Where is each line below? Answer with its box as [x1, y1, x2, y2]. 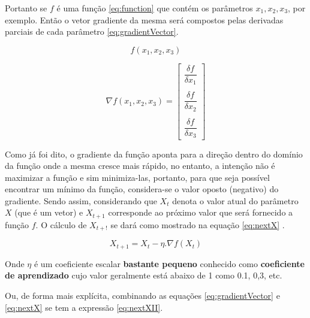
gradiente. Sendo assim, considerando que [5, 194, 157, 207]
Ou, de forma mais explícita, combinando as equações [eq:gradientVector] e [5, 289, 280, 302]
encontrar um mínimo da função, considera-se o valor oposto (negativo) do [5, 183, 279, 195]
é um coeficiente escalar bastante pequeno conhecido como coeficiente [34, 257, 305, 269]
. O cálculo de [35, 218, 87, 231]
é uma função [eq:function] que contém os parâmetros [56, 2, 253, 14]
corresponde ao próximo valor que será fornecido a [108, 206, 293, 219]
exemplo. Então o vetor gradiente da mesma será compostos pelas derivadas [5, 13, 284, 26]
